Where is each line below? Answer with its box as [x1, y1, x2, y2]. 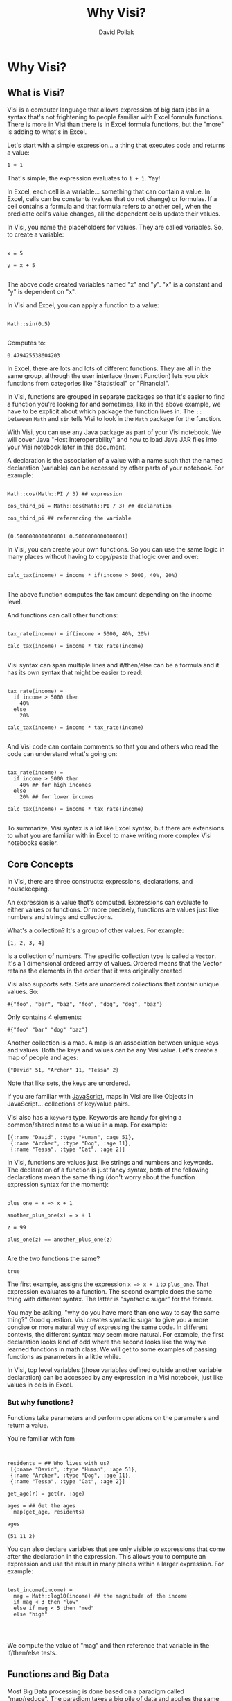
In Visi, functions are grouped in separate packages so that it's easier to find [7, 392, 225, 400]
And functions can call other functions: [7, 610, 118, 619]
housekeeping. [7, 884, 50, 893]
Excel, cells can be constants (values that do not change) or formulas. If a [7, 194, 217, 203]
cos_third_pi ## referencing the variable [7, 515, 132, 522]
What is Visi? [7, 87, 65, 99]
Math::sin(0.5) [7, 320, 51, 327]
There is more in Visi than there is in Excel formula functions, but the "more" [7, 120, 224, 128]
